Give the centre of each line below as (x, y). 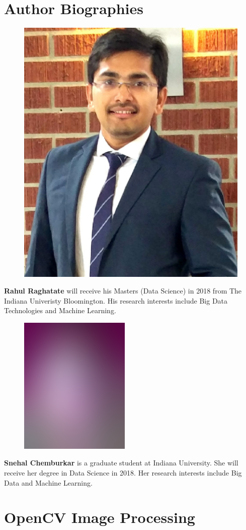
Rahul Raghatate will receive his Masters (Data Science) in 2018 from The (123, 291)
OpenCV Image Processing (100, 517)
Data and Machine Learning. (48, 482)
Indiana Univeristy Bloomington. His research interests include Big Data (116, 300)
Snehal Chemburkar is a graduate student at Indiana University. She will (121, 463)
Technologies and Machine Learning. (60, 310)
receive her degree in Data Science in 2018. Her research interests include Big (123, 473)
